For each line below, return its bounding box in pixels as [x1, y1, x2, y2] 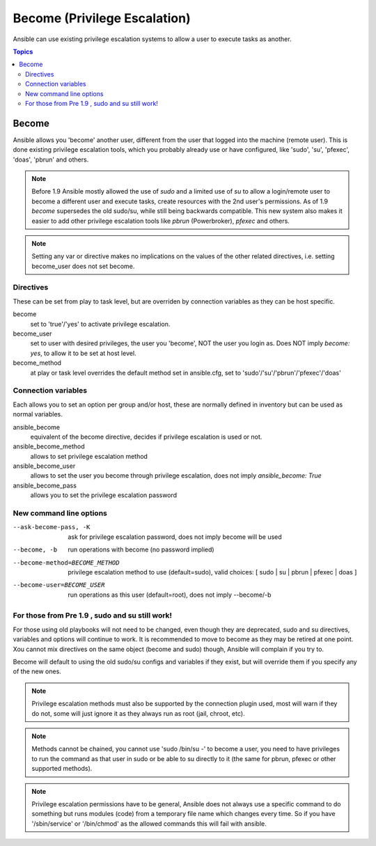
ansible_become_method [13, 442, 85, 451]
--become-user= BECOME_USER [13, 581, 105, 589]
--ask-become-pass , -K [13, 523, 91, 531]
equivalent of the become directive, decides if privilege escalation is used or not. [30, 432, 263, 441]
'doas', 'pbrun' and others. [13, 155, 89, 164]
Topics [13, 47, 33, 56]
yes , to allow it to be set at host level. [30, 349, 136, 357]
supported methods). [31, 765, 93, 773]
